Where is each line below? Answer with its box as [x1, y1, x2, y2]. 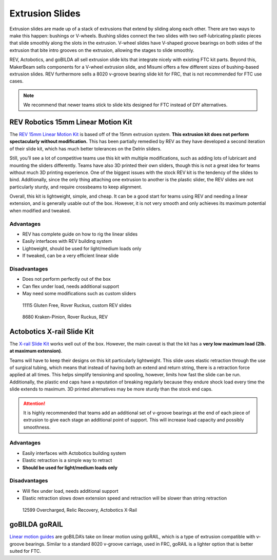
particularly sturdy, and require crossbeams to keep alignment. [9, 184, 143, 190]
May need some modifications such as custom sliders [22, 291, 136, 297]
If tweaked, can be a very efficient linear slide [22, 253, 119, 259]
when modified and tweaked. [9, 207, 71, 214]
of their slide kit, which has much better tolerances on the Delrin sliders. [9, 145, 162, 151]
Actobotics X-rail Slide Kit [9, 327, 94, 336]
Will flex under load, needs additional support [22, 488, 118, 494]
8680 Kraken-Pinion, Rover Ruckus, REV [22, 314, 108, 320]
